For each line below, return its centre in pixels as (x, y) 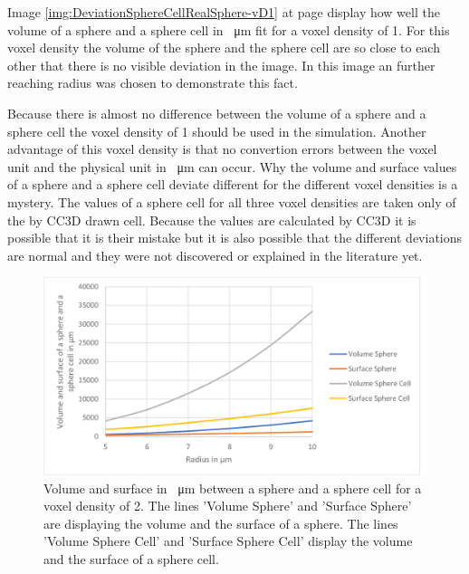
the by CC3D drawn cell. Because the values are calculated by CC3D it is (212, 220)
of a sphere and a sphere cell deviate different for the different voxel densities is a (233, 184)
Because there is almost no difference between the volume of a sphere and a (217, 113)
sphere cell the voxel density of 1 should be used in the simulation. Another (217, 131)
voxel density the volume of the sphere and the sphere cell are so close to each (224, 48)
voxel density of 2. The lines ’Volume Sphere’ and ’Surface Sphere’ (228, 506)
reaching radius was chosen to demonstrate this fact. (153, 83)
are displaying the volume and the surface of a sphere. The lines (221, 523)
